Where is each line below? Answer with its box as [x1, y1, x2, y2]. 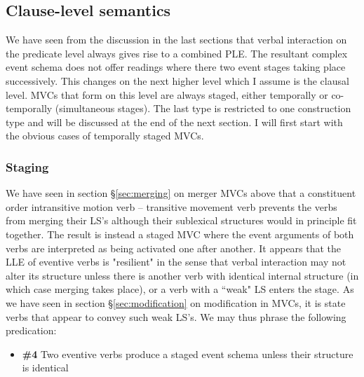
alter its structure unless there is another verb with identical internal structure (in [6, 268, 359, 282]
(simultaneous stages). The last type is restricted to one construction [55, 101, 351, 116]
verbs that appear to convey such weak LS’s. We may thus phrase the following [6, 309, 346, 324]
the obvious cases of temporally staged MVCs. [6, 128, 204, 143]
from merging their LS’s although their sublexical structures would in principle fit [6, 213, 357, 228]
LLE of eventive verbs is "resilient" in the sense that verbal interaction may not [6, 254, 346, 269]
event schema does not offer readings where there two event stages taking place [6, 60, 346, 74]
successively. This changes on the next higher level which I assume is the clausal [6, 73, 349, 88]
